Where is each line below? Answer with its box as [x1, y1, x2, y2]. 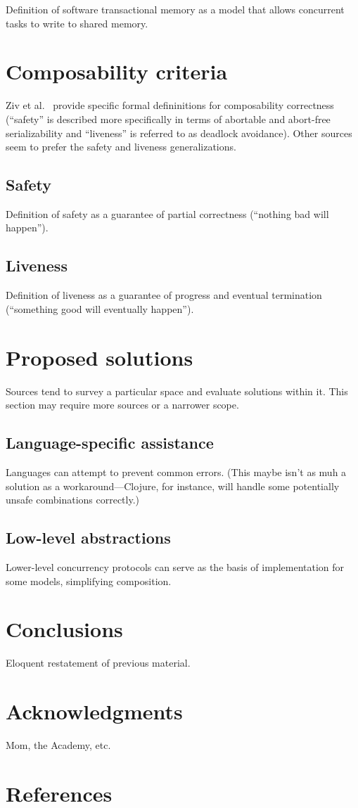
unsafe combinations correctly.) [6, 492, 140, 507]
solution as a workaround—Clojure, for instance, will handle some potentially [6, 478, 340, 493]
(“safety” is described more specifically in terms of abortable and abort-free [6, 111, 331, 126]
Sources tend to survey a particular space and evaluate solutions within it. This [6, 383, 348, 398]
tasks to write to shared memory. [6, 15, 148, 30]
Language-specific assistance [6, 432, 214, 454]
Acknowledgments [6, 697, 183, 726]
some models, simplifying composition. [6, 573, 172, 588]
